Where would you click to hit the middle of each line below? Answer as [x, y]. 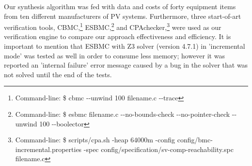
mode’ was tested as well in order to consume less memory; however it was [114, 55]
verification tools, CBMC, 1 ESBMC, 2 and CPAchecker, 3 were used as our [113, 26]
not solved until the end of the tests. [58, 74]
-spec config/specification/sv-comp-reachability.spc [158, 149]
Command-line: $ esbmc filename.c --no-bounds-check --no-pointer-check [123, 114]
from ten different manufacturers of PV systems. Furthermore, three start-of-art [123, 16]
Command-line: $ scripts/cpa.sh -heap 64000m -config [95, 140]
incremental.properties [48, 149]
